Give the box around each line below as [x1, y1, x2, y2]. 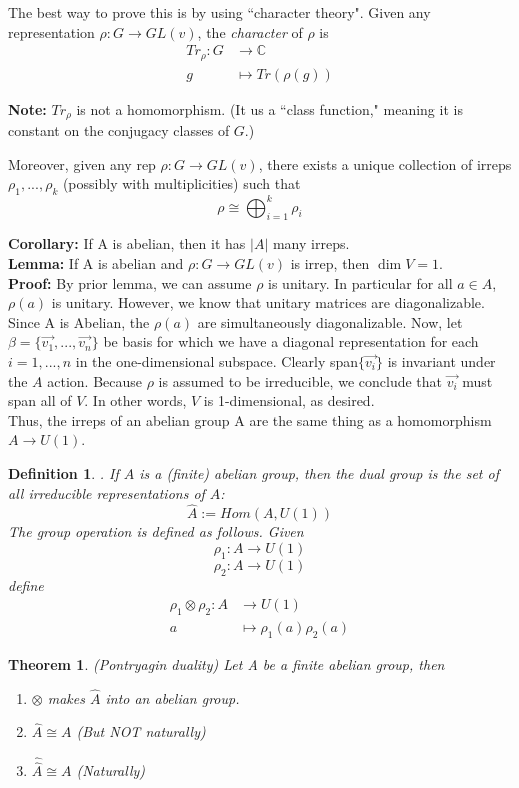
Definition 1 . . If [8, 462, 119, 483]
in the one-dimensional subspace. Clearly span [75, 351, 359, 371]
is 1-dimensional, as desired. [203, 390, 375, 411]
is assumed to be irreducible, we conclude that [158, 370, 443, 391]
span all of [8, 390, 72, 411]
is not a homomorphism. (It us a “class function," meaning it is [76, 98, 463, 119]
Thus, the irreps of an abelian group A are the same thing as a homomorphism [8, 409, 492, 430]
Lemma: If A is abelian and [8, 253, 184, 274]
